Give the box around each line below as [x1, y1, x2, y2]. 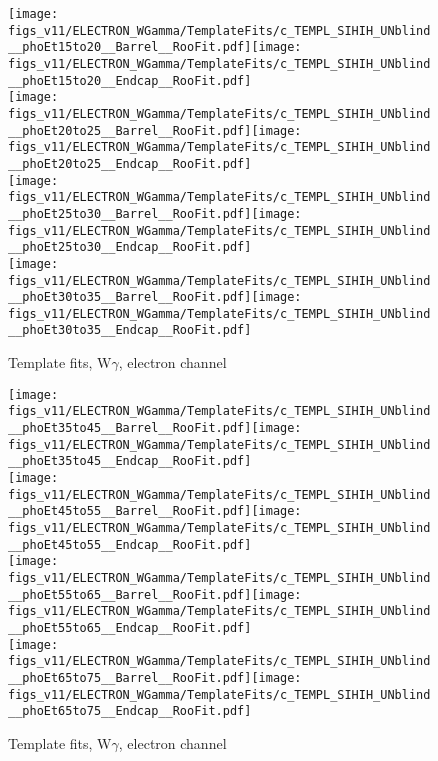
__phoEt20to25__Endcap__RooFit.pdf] [8, 156, 252, 171]
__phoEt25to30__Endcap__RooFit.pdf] [8, 240, 252, 255]
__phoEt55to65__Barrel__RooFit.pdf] [8, 587, 252, 602]
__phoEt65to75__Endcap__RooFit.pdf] [8, 704, 252, 719]
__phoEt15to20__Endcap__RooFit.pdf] [8, 73, 252, 88]
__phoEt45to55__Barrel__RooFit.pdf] [8, 504, 252, 519]
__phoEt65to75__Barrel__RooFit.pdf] [8, 670, 252, 685]
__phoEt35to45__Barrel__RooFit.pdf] [8, 421, 252, 436]
